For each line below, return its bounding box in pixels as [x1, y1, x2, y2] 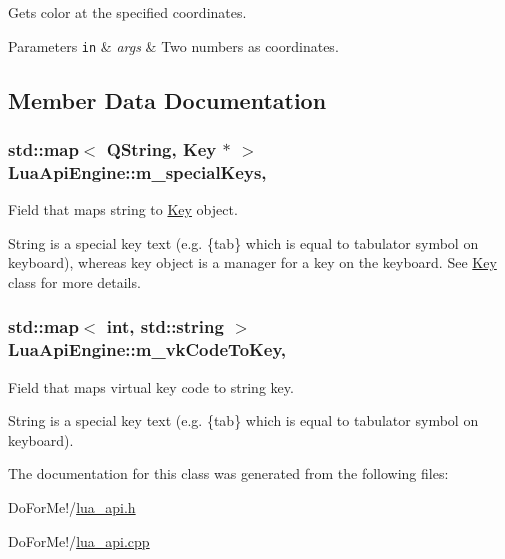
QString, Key [106, 136, 217, 161]
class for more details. [8, 271, 141, 292]
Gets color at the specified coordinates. [8, 2, 247, 22]
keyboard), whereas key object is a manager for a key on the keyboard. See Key [8, 252, 497, 273]
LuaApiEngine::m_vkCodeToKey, [8, 337, 286, 362]
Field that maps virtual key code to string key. [8, 376, 294, 397]
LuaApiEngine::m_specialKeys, [8, 159, 267, 184]
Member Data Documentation [8, 84, 327, 115]
